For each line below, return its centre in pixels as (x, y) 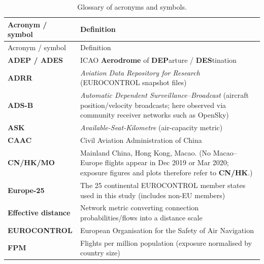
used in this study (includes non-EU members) (153, 195)
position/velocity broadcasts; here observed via (153, 105)
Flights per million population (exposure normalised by (166, 242)
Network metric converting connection (139, 208)
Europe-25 (26, 190)
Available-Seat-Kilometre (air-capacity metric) (151, 127)
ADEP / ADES (35, 60)
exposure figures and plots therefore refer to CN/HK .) (166, 173)
